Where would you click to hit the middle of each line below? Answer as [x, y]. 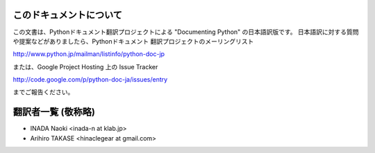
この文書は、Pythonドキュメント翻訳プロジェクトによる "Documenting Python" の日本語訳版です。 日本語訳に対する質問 [186, 32]
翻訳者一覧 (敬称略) [54, 112]
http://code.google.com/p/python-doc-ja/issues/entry [90, 80]
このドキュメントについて [68, 15]
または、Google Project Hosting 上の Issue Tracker [85, 66]
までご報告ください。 [43, 92]
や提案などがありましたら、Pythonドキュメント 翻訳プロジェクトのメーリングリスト [133, 41]
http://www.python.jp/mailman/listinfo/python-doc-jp [89, 54]
